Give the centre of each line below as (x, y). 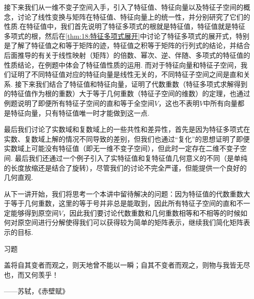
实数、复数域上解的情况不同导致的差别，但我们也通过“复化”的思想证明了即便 (127, 138)
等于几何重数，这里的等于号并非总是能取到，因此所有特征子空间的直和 (123, 203)
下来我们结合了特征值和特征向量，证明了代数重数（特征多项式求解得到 (135, 84)
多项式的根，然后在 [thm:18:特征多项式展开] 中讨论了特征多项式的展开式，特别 (127, 36)
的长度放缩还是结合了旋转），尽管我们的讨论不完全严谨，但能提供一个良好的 (125, 167)
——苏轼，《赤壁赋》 (36, 291)
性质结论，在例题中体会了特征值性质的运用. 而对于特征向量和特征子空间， (122, 64)
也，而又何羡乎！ (31, 274)
